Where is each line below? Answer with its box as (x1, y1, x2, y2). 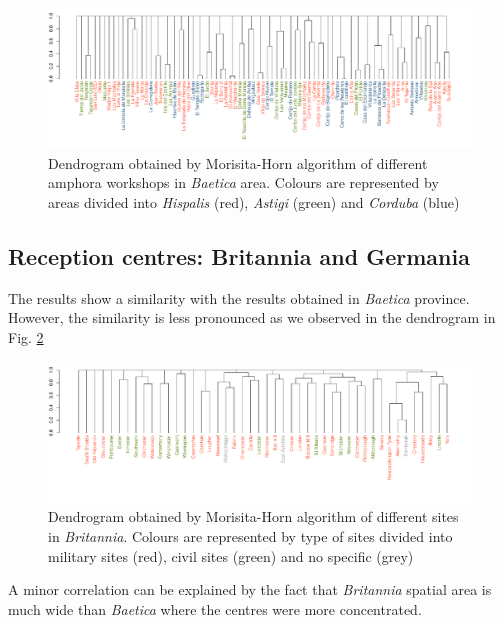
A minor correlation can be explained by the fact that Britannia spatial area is (8, 579, 492, 600)
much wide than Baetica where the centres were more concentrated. (8, 598, 422, 619)
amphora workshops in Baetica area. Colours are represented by (48, 172, 439, 193)
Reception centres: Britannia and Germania (8, 240, 470, 271)
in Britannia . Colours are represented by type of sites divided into (48, 525, 453, 546)
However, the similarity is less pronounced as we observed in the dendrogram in (8, 307, 496, 328)
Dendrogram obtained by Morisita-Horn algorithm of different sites (48, 506, 459, 527)
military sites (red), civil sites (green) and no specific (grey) (48, 545, 414, 566)
